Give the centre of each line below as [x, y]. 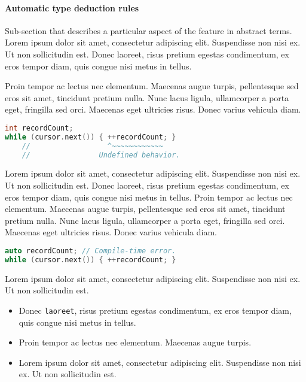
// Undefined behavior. [101, 155]
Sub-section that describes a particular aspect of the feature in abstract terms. [149, 30]
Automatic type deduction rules [72, 7]
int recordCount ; [39, 128]
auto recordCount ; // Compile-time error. [91, 251]
